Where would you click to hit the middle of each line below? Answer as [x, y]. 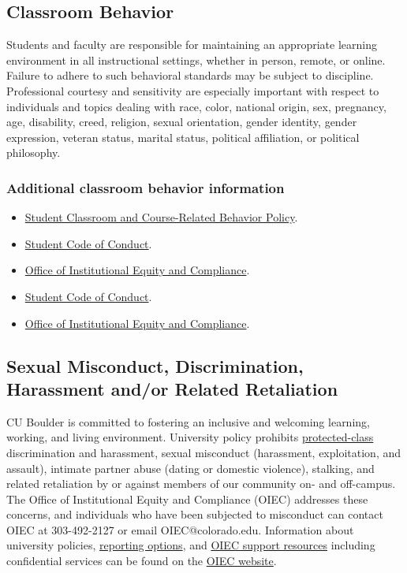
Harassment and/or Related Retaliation [172, 388]
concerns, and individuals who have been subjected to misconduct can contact [195, 514]
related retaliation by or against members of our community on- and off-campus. [201, 484]
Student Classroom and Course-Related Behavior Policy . [161, 217]
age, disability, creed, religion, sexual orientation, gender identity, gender [182, 122]
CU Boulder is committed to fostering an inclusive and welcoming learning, [188, 421]
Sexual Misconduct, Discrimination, [155, 365]
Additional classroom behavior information [146, 187]
